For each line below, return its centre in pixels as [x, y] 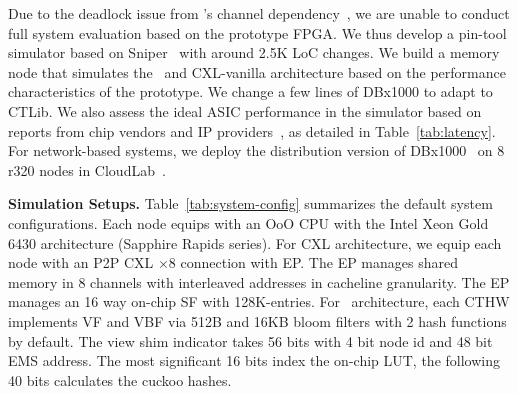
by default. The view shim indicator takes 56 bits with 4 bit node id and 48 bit [250, 340]
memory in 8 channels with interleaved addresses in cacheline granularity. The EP [259, 281]
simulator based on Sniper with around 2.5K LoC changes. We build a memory [254, 52]
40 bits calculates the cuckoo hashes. [120, 379]
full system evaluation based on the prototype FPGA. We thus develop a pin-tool [257, 32]
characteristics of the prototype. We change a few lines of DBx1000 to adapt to [250, 91]
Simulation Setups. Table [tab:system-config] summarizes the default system [250, 203]
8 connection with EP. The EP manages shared [313, 262]
